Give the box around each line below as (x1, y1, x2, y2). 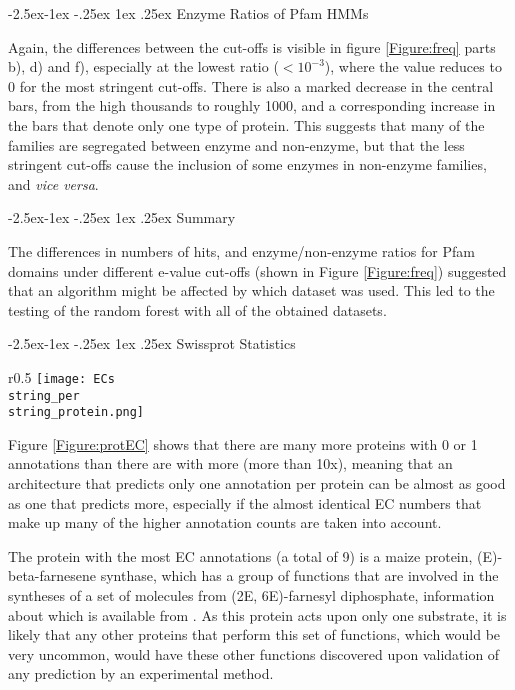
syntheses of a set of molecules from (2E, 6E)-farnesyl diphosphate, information (8, 585, 495, 606)
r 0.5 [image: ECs (8, 366, 115, 387)
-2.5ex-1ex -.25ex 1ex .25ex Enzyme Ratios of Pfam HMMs (8, 3, 369, 23)
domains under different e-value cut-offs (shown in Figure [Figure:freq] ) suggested (8, 260, 507, 281)
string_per (8, 388, 80, 403)
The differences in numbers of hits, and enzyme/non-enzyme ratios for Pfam (8, 240, 475, 261)
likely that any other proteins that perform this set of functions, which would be (8, 624, 501, 645)
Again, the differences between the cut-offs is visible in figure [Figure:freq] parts (8, 36, 496, 57)
